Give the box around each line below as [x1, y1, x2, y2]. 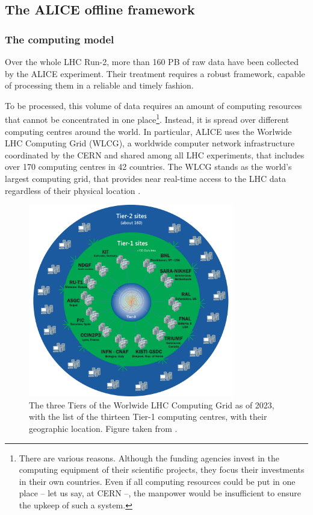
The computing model [5, 31, 114, 46]
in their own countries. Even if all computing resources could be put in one [19, 475, 296, 487]
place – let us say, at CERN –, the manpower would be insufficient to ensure [19, 487, 301, 499]
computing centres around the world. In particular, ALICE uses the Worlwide [5, 125, 292, 137]
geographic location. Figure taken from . [29, 422, 178, 434]
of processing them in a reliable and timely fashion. [5, 79, 194, 92]
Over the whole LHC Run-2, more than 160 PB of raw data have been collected [5, 55, 299, 67]
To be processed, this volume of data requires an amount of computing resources [5, 99, 302, 111]
